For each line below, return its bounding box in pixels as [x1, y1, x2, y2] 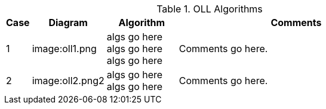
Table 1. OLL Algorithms [156, 3, 263, 15]
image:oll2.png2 [32, 75, 104, 86]
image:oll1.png [32, 43, 97, 54]
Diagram [48, 17, 88, 28]
